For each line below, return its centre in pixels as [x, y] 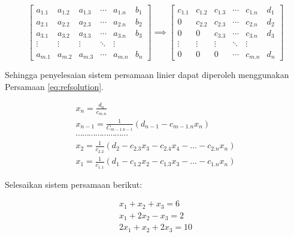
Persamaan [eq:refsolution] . [54, 86]
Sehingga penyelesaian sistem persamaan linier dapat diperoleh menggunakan [147, 74]
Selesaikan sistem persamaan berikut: [74, 184]
